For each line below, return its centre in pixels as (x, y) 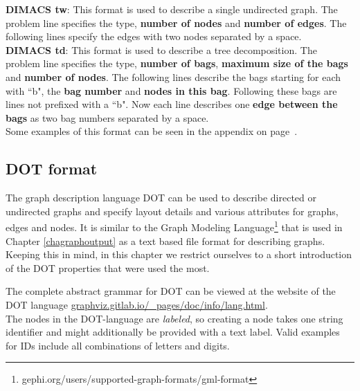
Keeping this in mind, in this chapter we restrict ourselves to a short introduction (179, 254)
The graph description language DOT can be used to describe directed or (161, 198)
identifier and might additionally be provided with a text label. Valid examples (173, 332)
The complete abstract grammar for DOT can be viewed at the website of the (171, 291)
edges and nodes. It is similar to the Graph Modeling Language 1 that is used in (174, 226)
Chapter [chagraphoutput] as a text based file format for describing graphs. (165, 240)
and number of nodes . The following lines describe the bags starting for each (173, 76)
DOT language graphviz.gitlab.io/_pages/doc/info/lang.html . (137, 304)
